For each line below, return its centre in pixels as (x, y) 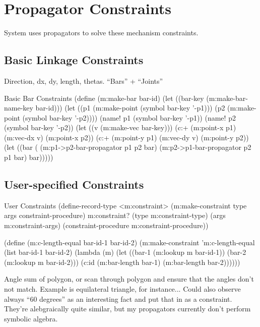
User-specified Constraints (74, 184)
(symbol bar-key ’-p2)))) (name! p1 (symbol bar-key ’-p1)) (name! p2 (129, 117)
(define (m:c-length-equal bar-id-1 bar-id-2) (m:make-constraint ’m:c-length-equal (129, 242)
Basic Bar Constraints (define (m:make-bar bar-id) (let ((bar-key (104, 98)
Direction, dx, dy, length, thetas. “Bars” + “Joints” (84, 80)
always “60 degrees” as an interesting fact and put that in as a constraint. (118, 298)
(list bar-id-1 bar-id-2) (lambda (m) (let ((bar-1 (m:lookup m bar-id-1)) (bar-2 (125, 252)
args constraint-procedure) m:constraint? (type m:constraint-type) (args (115, 215)
